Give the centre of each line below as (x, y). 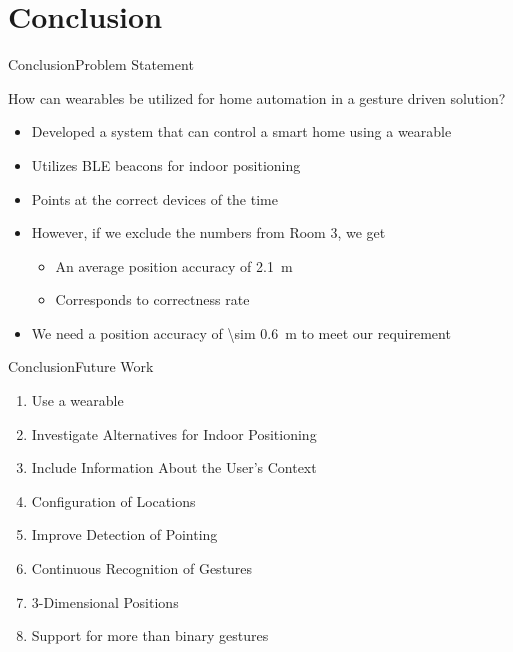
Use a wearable (77, 400)
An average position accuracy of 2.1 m (174, 265)
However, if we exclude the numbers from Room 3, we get (208, 232)
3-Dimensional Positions (105, 601)
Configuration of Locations (113, 500)
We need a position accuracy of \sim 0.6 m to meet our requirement (241, 332)
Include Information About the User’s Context (174, 467)
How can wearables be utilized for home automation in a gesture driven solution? (257, 97)
